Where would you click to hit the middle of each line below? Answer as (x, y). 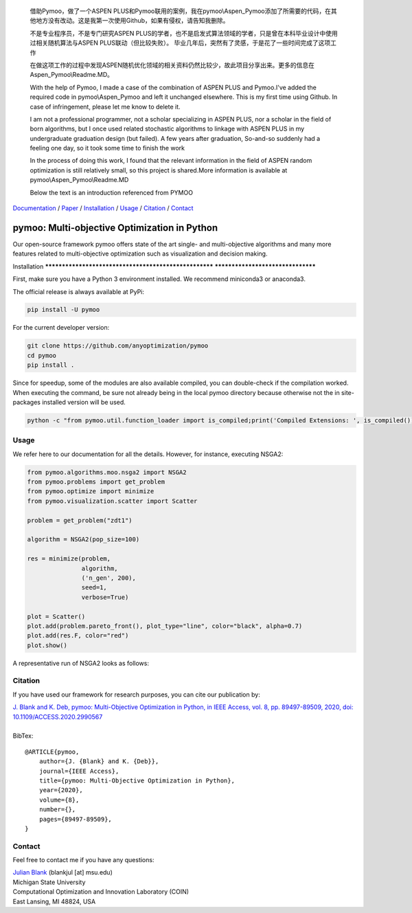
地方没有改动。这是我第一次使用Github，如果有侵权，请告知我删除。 (132, 21)
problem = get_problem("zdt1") (80, 520)
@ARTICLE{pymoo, (52, 752)
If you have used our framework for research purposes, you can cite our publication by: (136, 695)
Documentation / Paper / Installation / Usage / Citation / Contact (103, 208)
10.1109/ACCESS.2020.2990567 (58, 717)
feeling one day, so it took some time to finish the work (107, 148)
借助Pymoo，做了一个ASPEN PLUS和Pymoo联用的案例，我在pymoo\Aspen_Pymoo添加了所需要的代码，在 (180, 11)
